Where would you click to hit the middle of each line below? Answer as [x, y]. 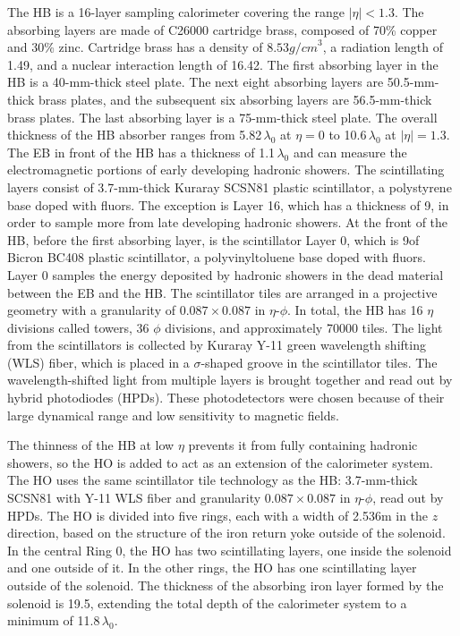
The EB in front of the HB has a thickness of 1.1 [141, 152]
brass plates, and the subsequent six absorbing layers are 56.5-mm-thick [235, 99]
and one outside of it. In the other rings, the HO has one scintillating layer [212, 568]
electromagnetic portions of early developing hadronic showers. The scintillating [226, 170]
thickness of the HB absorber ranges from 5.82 [135, 135]
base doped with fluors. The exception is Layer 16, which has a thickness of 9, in [228, 204]
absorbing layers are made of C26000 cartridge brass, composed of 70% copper [222, 29]
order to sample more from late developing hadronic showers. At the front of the [228, 222]
